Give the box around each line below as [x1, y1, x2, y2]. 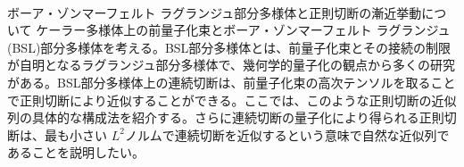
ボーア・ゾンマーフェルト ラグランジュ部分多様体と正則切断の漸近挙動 [7, 3, 422, 21]
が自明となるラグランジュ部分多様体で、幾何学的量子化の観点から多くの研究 [7, 55, 456, 74]
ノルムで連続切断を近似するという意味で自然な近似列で [124, 125, 450, 144]
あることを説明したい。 [7, 143, 145, 162]
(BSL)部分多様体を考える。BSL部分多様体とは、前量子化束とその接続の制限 [7, 38, 451, 56]
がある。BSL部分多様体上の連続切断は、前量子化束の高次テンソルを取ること [7, 72, 456, 91]
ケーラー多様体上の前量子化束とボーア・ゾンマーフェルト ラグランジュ [36, 21, 451, 39]
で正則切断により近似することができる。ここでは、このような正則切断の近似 [7, 90, 457, 109]
